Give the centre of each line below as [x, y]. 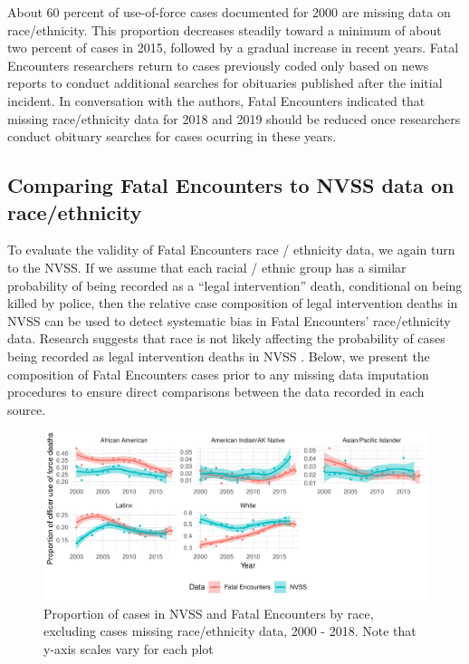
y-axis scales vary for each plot [129, 648]
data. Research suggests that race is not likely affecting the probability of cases [226, 338]
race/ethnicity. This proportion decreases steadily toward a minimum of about [225, 29]
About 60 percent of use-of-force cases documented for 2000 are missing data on [229, 12]
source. [27, 409]
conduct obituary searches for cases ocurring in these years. [172, 136]
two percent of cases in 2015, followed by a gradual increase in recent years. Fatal [233, 48]
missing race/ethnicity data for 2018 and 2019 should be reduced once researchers [234, 118]
